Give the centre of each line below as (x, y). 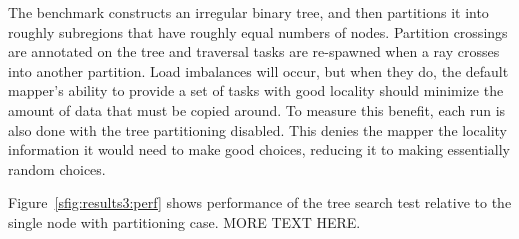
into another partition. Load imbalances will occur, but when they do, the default (258, 70)
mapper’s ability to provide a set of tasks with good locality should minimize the (256, 90)
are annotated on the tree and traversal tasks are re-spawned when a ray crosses (254, 51)
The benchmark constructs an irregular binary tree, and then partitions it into (248, 12)
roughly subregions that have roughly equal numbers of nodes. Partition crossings (258, 31)
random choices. (57, 168)
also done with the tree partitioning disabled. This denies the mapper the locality (257, 129)
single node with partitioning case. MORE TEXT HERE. (184, 221)
